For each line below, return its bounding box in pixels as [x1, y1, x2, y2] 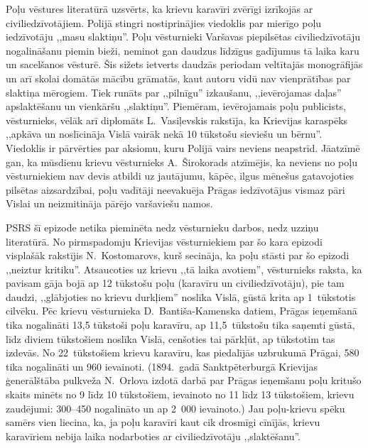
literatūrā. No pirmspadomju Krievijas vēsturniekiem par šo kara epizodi [6, 234, 323, 248]
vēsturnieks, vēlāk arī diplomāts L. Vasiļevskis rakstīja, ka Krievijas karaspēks [6, 112, 348, 127]
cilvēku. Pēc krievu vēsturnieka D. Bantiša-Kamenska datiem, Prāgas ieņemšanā [6, 303, 357, 318]
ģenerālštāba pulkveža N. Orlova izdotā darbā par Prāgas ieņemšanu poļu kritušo [6, 373, 362, 388]
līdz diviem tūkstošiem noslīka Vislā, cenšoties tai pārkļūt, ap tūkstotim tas [6, 331, 335, 346]
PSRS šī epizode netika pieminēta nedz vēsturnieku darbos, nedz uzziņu [6, 219, 319, 234]
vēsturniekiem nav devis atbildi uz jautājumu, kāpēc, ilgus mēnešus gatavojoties [6, 168, 355, 183]
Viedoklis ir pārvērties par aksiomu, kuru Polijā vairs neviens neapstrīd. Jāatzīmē [6, 140, 360, 155]
